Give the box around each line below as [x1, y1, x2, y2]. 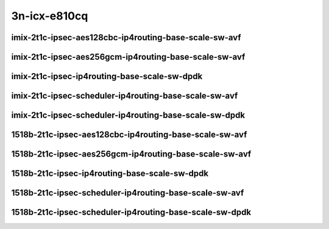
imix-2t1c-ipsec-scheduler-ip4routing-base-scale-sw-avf [11, 91, 238, 101]
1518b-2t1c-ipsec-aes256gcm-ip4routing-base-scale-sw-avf [11, 149, 252, 160]
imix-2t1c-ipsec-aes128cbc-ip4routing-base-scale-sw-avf [11, 32, 241, 43]
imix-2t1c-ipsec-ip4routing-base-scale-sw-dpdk [11, 71, 203, 82]
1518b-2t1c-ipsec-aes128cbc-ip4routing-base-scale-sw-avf [11, 130, 247, 140]
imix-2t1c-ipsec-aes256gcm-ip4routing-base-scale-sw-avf [11, 52, 246, 62]
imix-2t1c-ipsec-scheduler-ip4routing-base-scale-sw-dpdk [11, 110, 246, 121]
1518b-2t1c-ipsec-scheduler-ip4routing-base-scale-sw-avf [11, 188, 244, 198]
